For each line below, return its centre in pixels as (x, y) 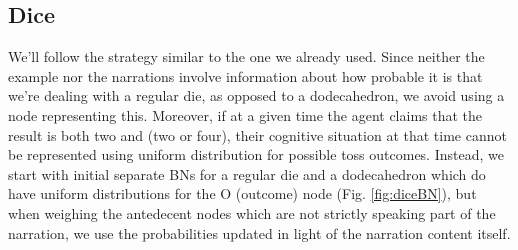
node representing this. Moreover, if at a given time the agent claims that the (245, 114)
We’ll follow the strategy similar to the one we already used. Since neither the (246, 56)
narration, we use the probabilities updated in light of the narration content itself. (259, 232)
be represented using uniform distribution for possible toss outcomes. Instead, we (256, 154)
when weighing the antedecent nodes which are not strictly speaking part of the (252, 212)
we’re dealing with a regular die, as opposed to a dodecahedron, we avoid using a (256, 95)
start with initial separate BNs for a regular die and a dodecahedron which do (247, 173)
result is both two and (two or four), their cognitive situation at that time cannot (257, 134)
